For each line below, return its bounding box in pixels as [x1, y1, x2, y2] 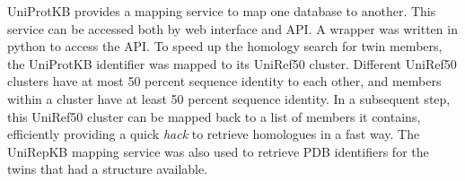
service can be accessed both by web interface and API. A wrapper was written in [7, 19, 458, 38]
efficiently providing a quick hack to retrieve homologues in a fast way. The [7, 125, 420, 143]
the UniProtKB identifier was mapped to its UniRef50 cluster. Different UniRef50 [7, 54, 457, 73]
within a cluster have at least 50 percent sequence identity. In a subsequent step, [7, 89, 451, 108]
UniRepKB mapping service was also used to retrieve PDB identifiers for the [7, 142, 429, 160]
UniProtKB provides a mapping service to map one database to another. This [7, 2, 436, 20]
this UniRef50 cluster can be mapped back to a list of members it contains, [7, 107, 421, 125]
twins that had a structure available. [7, 159, 208, 178]
